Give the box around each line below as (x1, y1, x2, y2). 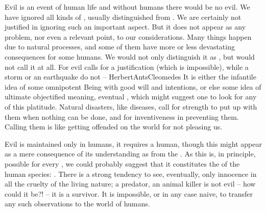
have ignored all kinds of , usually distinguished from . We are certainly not (5, 11, 241, 22)
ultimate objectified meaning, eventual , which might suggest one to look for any (5, 91, 257, 102)
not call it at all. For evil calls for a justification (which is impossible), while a (5, 61, 249, 72)
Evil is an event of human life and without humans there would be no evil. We (5, 2, 250, 12)
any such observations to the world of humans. (5, 198, 150, 209)
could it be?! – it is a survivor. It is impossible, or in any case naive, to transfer (5, 188, 253, 199)
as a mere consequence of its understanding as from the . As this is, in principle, (5, 148, 256, 159)
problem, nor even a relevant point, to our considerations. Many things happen (5, 31, 252, 42)
